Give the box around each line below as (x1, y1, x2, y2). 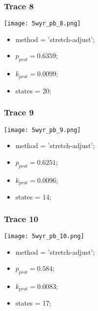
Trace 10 (4, 212, 39, 224)
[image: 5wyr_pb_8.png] (4, 20, 81, 27)
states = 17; (15, 298, 52, 308)
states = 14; (15, 192, 52, 202)
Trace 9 (4, 106, 34, 118)
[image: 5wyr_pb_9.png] (4, 126, 81, 133)
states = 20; (15, 85, 52, 95)
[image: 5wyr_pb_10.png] (4, 232, 84, 240)
